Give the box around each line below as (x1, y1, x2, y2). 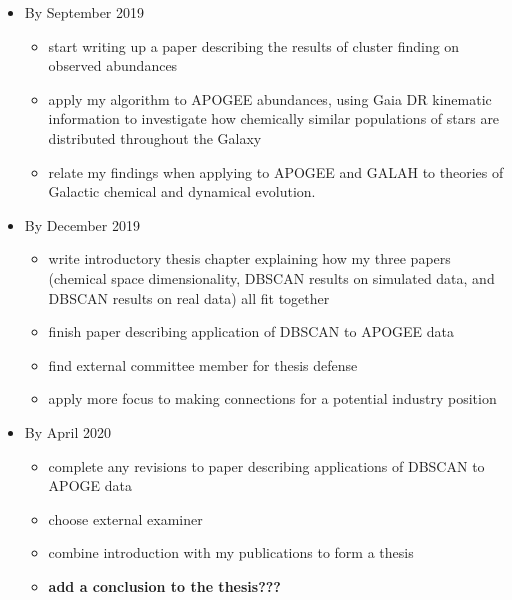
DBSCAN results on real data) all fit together (48, 287, 330, 308)
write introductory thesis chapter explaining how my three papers (48, 248, 451, 269)
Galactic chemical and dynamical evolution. (48, 181, 316, 202)
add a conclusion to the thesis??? (48, 575, 281, 596)
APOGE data (48, 475, 132, 496)
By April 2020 (24, 421, 111, 442)
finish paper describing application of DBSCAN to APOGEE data (48, 321, 455, 342)
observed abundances (48, 55, 178, 76)
